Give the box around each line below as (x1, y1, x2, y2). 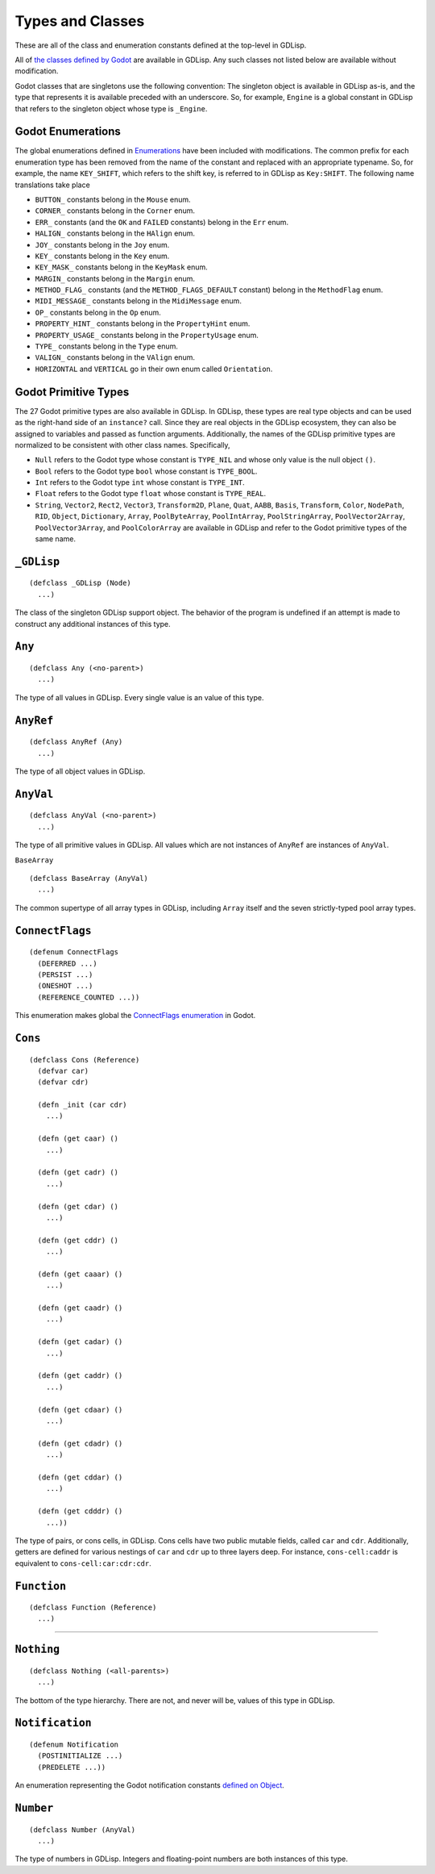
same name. (35, 534, 77, 544)
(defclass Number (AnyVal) (29, 1825, 136, 1834)
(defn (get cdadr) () (37, 1438, 123, 1448)
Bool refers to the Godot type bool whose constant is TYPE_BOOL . (35, 466, 258, 476)
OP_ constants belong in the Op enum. (35, 307, 161, 317)
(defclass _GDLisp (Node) (29, 578, 132, 588)
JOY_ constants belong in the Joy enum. (35, 240, 170, 249)
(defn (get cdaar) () (37, 1404, 123, 1414)
